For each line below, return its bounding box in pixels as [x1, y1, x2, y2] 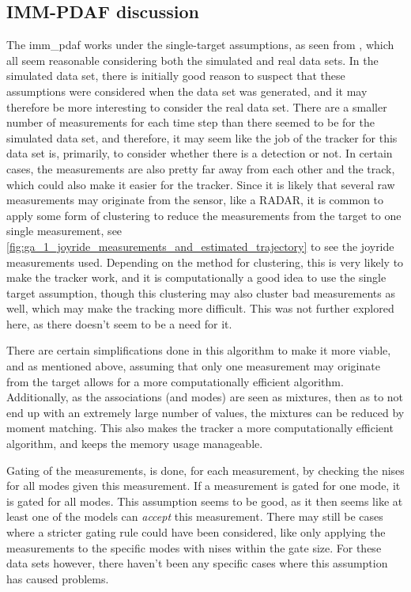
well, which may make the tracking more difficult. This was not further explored [6, 300, 394, 317]
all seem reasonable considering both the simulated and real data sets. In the [6, 51, 379, 68]
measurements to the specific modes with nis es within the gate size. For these [6, 539, 382, 556]
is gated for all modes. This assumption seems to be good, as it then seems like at [6, 492, 403, 509]
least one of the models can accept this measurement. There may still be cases [6, 508, 383, 525]
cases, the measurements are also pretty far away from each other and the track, [6, 160, 395, 176]
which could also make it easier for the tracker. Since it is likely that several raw [6, 176, 395, 192]
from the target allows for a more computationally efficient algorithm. [6, 373, 344, 389]
